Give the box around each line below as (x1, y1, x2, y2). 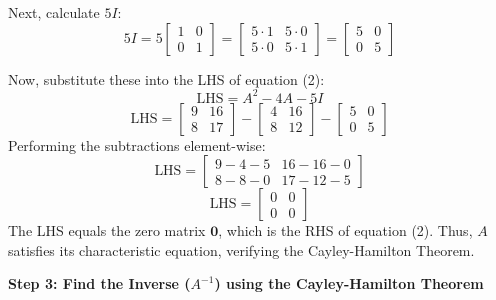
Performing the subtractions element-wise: (8, 134, 266, 155)
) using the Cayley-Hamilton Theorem (214, 273, 484, 294)
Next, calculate (8, 2, 100, 22)
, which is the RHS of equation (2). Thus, (218, 220, 473, 241)
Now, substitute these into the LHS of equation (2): (8, 68, 325, 89)
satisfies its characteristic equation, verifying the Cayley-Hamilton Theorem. (8, 239, 475, 260)
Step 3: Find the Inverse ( (8, 273, 191, 294)
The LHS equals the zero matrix (8, 220, 206, 241)
